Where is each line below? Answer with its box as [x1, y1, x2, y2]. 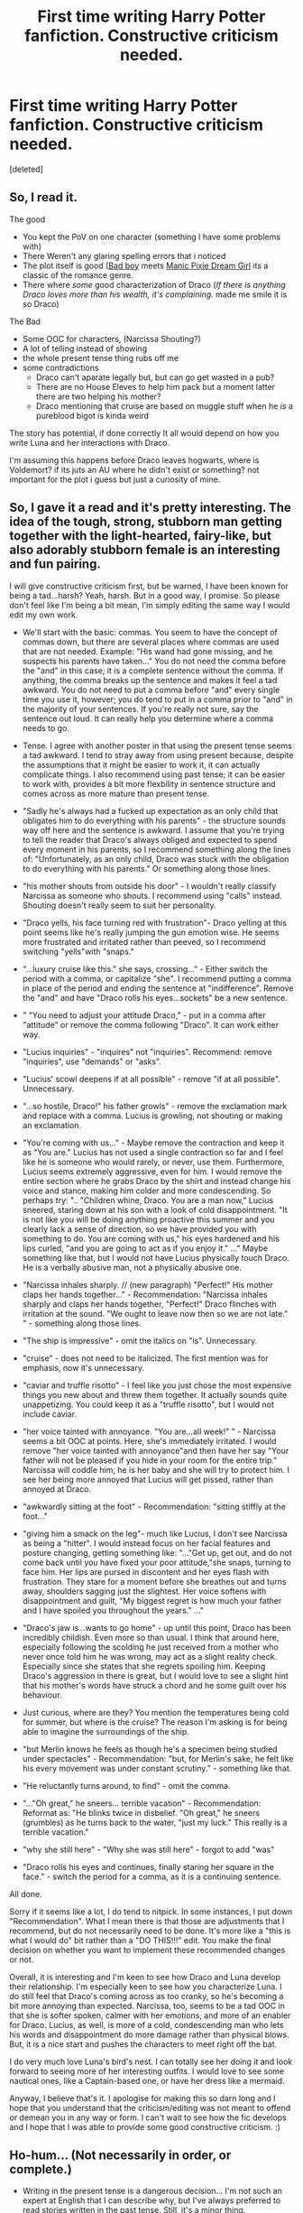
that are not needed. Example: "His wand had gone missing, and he [22, 645, 273, 656]
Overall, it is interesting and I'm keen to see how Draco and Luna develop [9, 1971, 281, 1982]
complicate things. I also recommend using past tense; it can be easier [22, 769, 286, 780]
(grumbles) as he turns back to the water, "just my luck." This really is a [22, 1817, 288, 1828]
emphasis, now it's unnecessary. [22, 1362, 144, 1373]
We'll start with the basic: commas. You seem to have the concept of [22, 626, 278, 637]
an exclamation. [22, 1119, 82, 1130]
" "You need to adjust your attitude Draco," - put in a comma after [22, 1009, 266, 1021]
